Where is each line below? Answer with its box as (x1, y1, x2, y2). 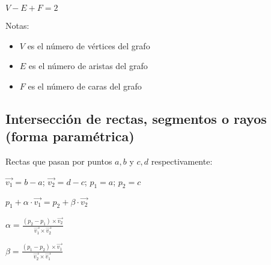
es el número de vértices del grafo (27, 39, 150, 52)
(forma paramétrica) (5, 127, 135, 145)
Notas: (5, 19, 29, 31)
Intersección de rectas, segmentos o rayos (5, 109, 267, 127)
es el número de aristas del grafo (28, 59, 148, 72)
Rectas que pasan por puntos (5, 154, 112, 167)
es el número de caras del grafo (28, 79, 142, 92)
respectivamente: (151, 154, 213, 167)
